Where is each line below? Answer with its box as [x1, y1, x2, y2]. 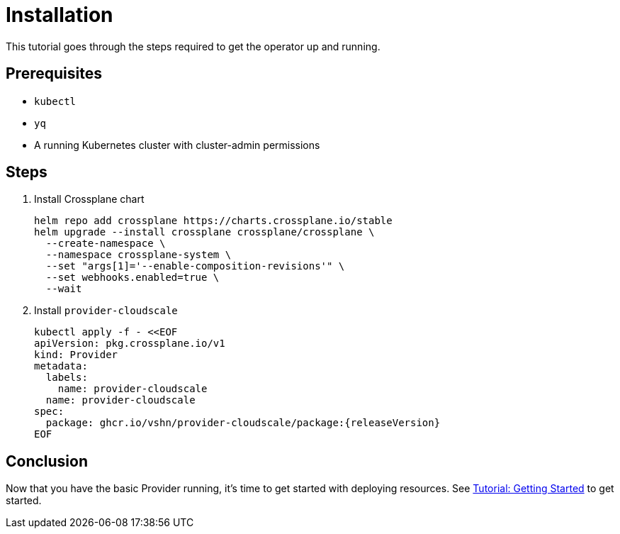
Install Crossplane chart [34, 193, 145, 206]
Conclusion [6, 452, 89, 470]
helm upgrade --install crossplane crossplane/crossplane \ [34, 226, 375, 238]
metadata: [34, 360, 88, 372]
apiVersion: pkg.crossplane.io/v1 [34, 338, 225, 350]
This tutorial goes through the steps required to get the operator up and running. [6, 40, 381, 52]
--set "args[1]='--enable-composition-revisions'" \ [45, 260, 345, 272]
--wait [45, 283, 82, 295]
